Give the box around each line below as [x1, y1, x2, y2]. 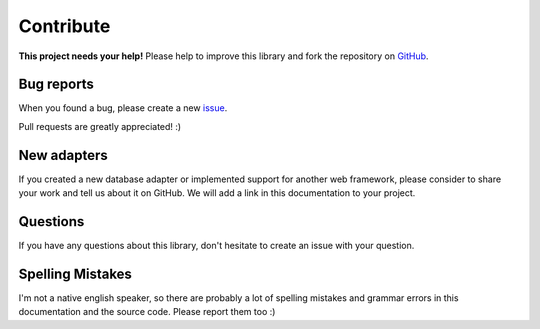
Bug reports [18, 76, 95, 93]
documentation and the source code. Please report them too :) [18, 306, 276, 318]
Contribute [18, 15, 111, 37]
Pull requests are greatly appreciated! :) [18, 120, 182, 132]
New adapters [18, 146, 109, 164]
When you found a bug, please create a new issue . [18, 102, 228, 114]
